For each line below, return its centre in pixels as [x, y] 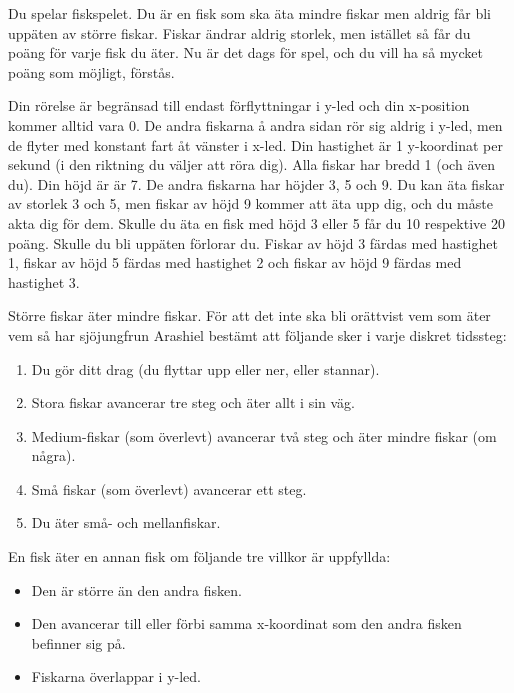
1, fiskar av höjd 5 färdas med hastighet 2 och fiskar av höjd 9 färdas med [235, 262]
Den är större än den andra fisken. [136, 589]
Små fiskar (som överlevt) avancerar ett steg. [169, 488]
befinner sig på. [78, 642]
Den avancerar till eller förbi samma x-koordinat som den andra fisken [246, 623]
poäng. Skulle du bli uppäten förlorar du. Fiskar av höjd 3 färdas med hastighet [253, 242]
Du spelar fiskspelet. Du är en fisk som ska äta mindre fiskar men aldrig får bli [249, 13]
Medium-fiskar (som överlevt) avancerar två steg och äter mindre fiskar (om [264, 435]
